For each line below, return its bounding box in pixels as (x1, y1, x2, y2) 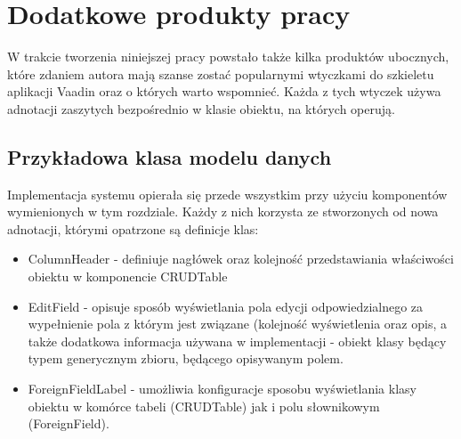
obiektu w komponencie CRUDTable (28, 267, 228, 286)
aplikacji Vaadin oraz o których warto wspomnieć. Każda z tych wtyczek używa (7, 82, 441, 101)
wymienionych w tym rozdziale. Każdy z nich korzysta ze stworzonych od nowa (7, 202, 439, 221)
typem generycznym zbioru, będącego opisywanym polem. (28, 349, 344, 368)
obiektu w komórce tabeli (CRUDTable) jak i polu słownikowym (28, 396, 380, 415)
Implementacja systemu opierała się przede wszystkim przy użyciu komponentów (7, 184, 448, 203)
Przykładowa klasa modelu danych (7, 142, 332, 170)
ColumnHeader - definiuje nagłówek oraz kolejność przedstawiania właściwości (28, 249, 454, 268)
